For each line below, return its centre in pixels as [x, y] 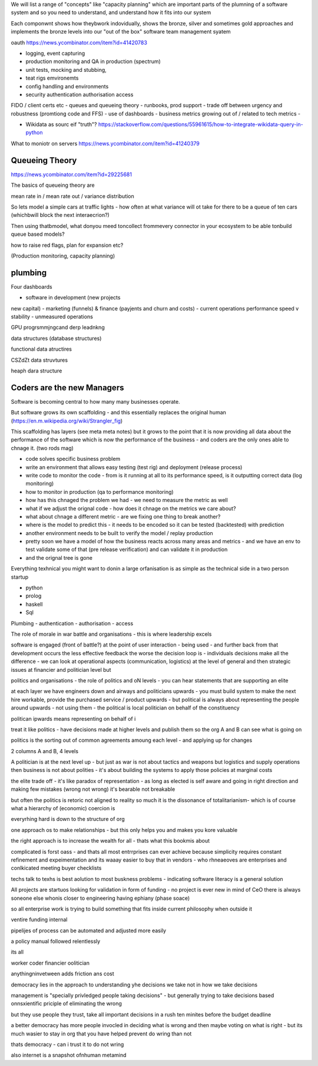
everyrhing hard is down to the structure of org [68, 819]
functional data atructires [41, 349]
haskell [34, 604]
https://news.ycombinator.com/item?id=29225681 [72, 174]
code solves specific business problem [73, 459]
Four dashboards [32, 286]
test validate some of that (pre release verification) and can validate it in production [127, 549]
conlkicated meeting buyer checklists [56, 868]
